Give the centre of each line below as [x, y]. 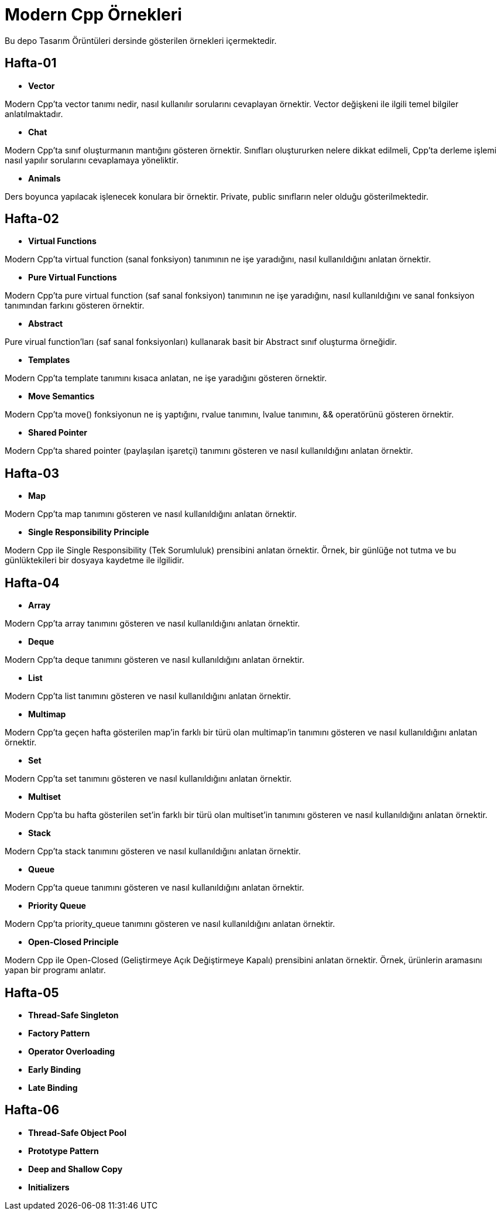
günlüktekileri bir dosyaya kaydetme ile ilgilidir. [95, 560]
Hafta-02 [32, 219]
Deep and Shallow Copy [76, 1169]
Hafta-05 [32, 992]
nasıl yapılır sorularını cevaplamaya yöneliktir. [92, 160]
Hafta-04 [32, 583]
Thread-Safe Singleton [73, 1015]
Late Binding [53, 1087]
